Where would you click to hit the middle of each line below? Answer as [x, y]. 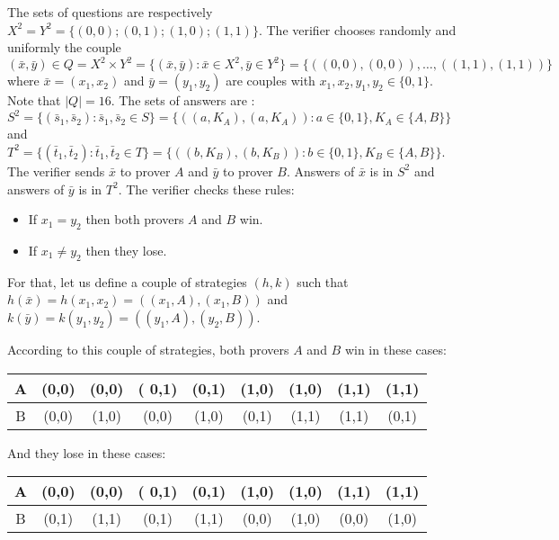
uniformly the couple [64, 47]
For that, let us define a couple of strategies [127, 281]
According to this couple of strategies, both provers [148, 349]
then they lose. [126, 250]
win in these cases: [395, 349]
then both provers [135, 219]
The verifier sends [56, 171]
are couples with [271, 81]
